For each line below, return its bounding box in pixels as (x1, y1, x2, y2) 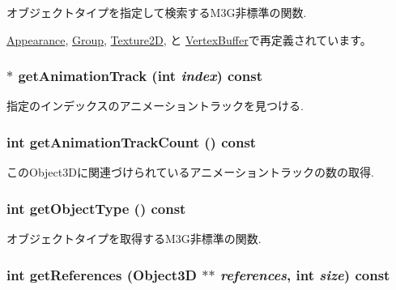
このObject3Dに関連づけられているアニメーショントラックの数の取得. (6, 164, 374, 181)
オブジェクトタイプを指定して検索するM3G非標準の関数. (6, 4, 307, 20)
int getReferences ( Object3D (6, 264, 197, 284)
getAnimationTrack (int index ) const (18, 66, 262, 86)
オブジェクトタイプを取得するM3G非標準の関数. (6, 230, 262, 247)
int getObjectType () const (6, 198, 186, 218)
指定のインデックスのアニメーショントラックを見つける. (6, 97, 304, 114)
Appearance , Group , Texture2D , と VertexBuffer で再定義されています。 (6, 31, 372, 48)
